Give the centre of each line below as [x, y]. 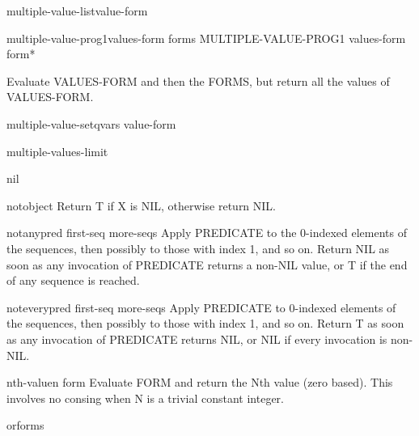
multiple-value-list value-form [77, 11]
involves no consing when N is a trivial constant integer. [145, 398]
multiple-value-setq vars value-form [91, 123]
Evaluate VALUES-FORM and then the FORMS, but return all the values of [198, 80]
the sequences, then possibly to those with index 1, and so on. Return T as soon [205, 323]
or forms [25, 425]
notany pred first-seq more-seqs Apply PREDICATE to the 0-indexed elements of [207, 233]
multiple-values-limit [57, 151]
